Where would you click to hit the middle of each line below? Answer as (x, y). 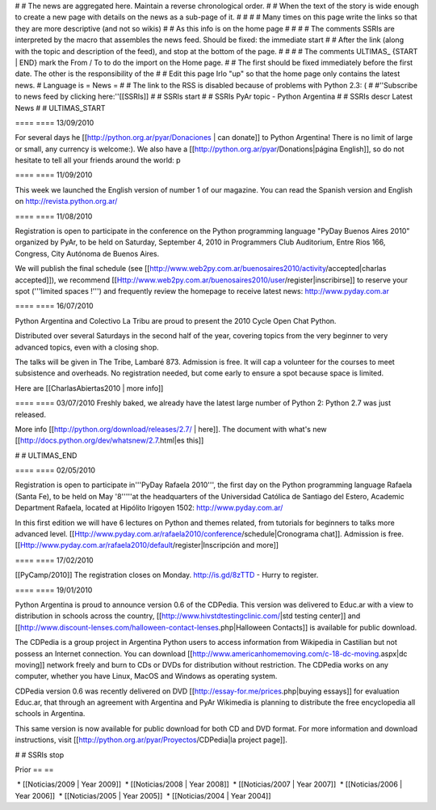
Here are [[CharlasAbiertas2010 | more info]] (89, 388)
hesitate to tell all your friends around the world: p (98, 160)
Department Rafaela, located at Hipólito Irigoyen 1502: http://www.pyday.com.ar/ (149, 508)
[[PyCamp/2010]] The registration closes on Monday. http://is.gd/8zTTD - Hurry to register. (167, 575)
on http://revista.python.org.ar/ (66, 201)
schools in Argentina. (50, 714)
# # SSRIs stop (40, 755)
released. (30, 414)
